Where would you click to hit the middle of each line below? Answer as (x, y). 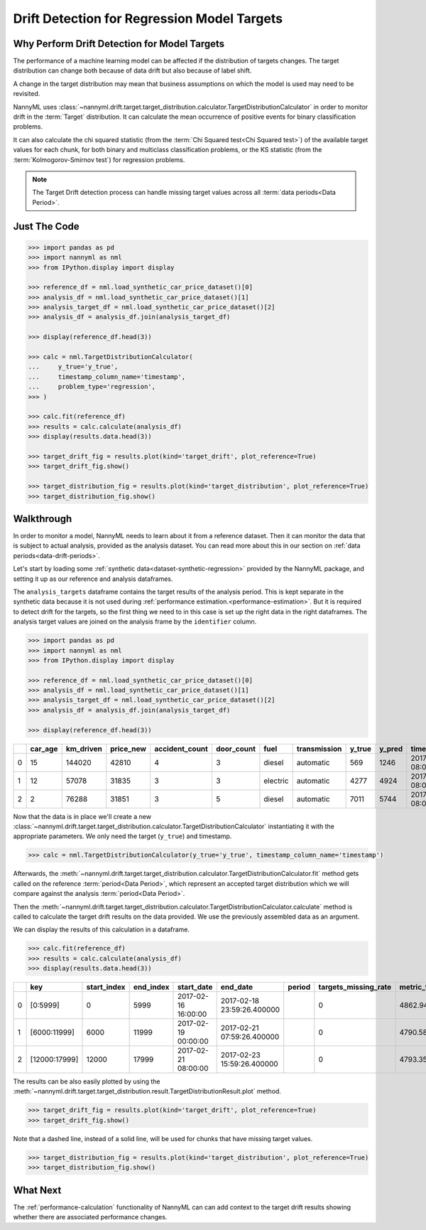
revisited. (27, 94)
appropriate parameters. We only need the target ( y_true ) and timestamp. (122, 836)
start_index (106, 987)
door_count (235, 749)
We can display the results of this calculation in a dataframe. (102, 930)
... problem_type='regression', (92, 387)
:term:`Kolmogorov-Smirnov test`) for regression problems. (99, 159)
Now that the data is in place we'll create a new (82, 816)
